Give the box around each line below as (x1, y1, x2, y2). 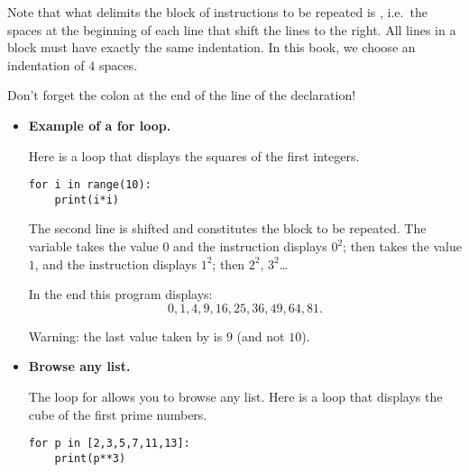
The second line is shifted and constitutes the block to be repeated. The (28, 219, 427, 238)
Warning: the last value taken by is (28, 326, 223, 345)
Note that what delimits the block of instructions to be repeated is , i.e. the (7, 3, 428, 21)
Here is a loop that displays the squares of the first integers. (28, 146, 360, 165)
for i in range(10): (28, 178, 152, 192)
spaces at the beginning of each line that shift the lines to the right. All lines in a (7, 20, 456, 39)
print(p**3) (54, 451, 126, 465)
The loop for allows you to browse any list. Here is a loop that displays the (28, 387, 443, 406)
